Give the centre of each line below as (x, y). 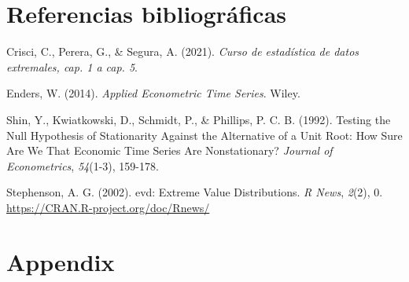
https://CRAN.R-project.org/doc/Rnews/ (108, 207)
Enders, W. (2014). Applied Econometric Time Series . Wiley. (153, 93)
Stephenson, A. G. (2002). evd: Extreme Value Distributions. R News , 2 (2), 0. (195, 192)
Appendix (61, 261)
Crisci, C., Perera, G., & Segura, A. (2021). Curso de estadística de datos (183, 51)
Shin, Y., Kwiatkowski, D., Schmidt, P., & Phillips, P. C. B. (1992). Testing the (199, 119)
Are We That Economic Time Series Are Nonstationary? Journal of (169, 150)
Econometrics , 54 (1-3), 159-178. (83, 165)
